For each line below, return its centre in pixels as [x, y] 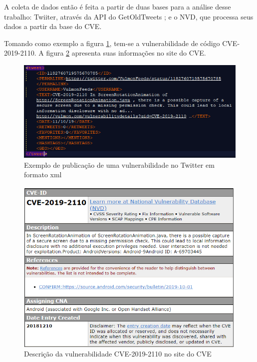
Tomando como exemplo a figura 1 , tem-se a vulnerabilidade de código [112, 43]
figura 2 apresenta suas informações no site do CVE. [126, 53]
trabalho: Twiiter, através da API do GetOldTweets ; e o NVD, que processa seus [129, 16]
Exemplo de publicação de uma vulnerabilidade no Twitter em [119, 164]
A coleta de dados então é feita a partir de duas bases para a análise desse [118, 7]
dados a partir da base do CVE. [53, 26]
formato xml [43, 174]
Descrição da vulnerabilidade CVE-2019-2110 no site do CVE [118, 354]
